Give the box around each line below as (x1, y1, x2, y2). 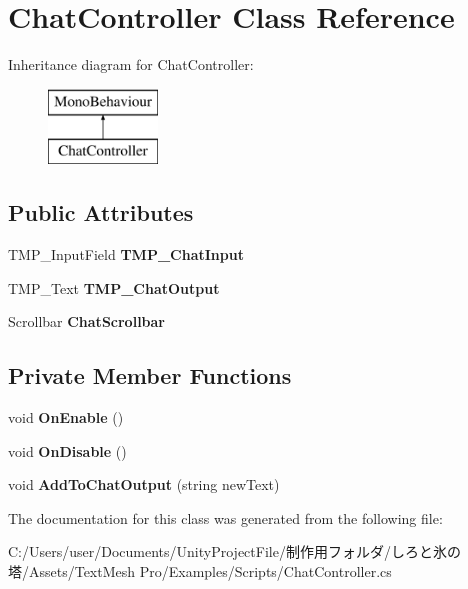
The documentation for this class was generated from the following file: (8, 507, 443, 528)
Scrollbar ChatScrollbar (8, 311, 166, 332)
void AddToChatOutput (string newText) (8, 474, 280, 495)
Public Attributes (8, 197, 194, 228)
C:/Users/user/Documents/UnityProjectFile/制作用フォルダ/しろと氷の (8, 541, 461, 562)
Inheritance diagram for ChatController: (8, 54, 254, 75)
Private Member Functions (8, 360, 292, 391)
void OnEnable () (8, 407, 124, 428)
